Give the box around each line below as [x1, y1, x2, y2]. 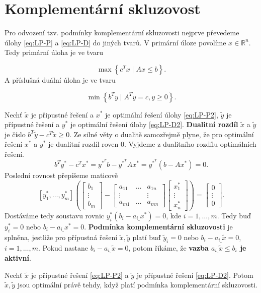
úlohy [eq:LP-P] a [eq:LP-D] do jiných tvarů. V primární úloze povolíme [5, 37, 226, 47]
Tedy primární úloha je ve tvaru [5, 47, 104, 57]
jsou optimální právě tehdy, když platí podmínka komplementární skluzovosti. [17, 279, 257, 290]
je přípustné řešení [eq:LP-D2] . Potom [136, 269, 253, 280]
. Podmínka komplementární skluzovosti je [84, 221, 233, 231]
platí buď [132, 231, 161, 242]
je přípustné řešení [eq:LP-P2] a [31, 269, 129, 280]
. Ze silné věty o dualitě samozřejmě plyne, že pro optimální [69, 129, 254, 139]
